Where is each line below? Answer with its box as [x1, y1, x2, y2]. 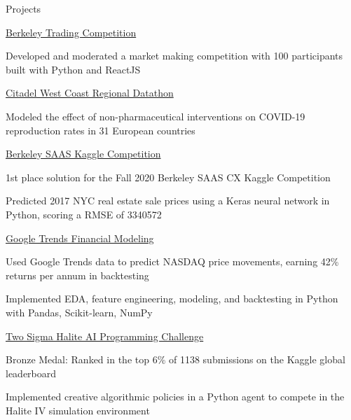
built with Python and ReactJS [6, 62, 141, 76]
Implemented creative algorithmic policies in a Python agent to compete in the [6, 389, 345, 404]
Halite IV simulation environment [6, 402, 150, 417]
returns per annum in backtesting [6, 267, 149, 282]
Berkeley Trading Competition [6, 24, 137, 39]
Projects [6, 1, 41, 15]
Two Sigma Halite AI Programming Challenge [6, 328, 204, 343]
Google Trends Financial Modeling [6, 230, 154, 245]
